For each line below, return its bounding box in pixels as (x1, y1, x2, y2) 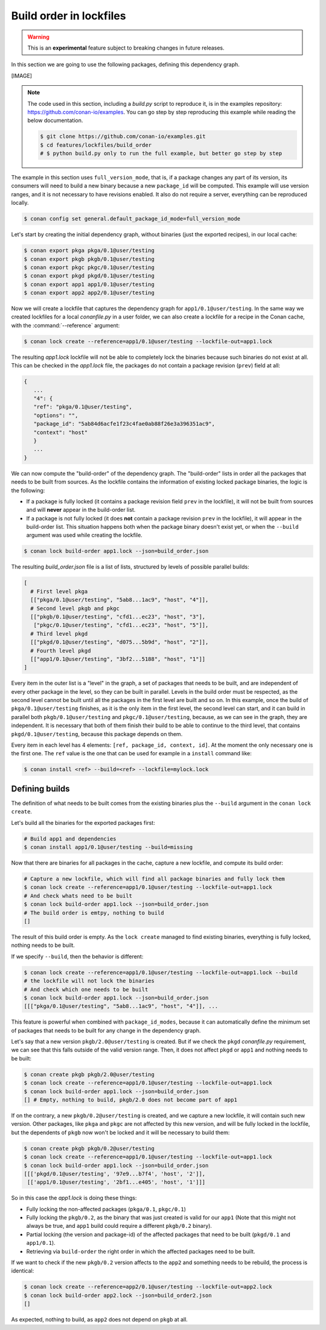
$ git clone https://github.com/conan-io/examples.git (40, 133, 206, 140)
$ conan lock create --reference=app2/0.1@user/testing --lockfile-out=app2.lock (24, 1283, 273, 1290)
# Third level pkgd (30, 630, 88, 637)
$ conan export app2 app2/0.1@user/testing (24, 289, 155, 296)
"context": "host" (33, 429, 88, 436)
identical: (11, 1267, 34, 1274)
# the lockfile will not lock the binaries (24, 978, 155, 984)
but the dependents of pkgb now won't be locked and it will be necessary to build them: (11, 1129, 230, 1136)
